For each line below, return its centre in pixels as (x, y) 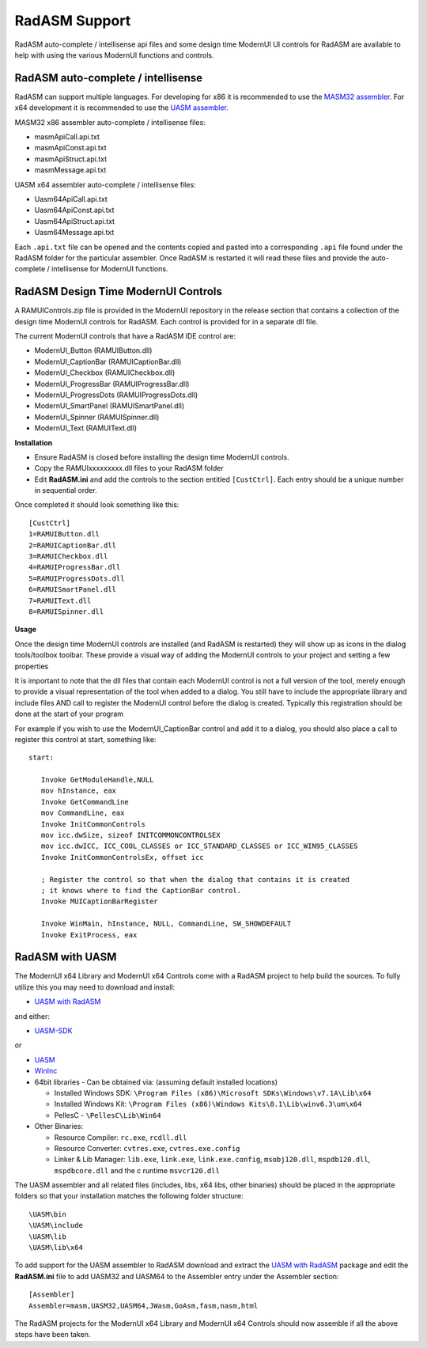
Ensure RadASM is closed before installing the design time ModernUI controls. (162, 457)
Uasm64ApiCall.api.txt (71, 199)
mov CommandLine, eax (83, 813)
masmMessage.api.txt (70, 170)
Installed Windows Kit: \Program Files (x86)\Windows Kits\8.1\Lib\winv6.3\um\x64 (208, 1104)
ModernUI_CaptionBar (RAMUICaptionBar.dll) (108, 362)
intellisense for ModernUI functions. (110, 269)
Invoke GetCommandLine (85, 802)
